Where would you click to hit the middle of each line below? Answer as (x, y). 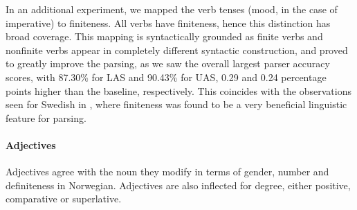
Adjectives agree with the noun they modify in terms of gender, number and (167, 172)
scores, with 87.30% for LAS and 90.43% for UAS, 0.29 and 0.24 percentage (166, 77)
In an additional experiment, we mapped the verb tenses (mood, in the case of (172, 9)
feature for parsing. (46, 117)
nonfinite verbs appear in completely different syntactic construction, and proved (177, 50)
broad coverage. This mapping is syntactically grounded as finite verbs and (164, 36)
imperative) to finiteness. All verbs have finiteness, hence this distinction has (168, 23)
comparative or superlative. (64, 199)
